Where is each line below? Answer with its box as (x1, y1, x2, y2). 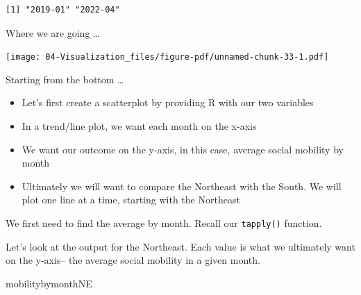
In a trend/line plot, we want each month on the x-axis (22, 119, 257, 133)
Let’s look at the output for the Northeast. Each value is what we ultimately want (6, 239, 355, 253)
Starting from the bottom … (6, 71, 124, 86)
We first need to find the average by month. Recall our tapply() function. (6, 216, 322, 230)
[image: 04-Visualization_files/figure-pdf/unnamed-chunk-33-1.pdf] (6, 52, 329, 62)
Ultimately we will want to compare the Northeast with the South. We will (22, 178, 342, 193)
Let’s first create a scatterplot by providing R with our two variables (22, 95, 314, 110)
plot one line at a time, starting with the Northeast (22, 192, 240, 207)
